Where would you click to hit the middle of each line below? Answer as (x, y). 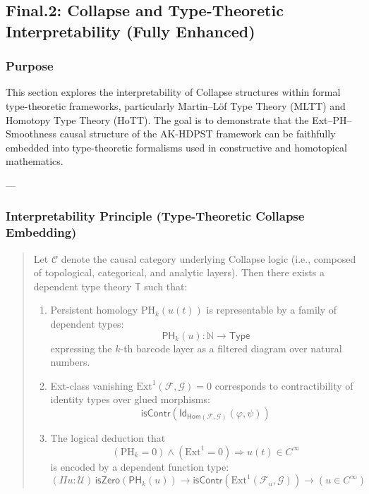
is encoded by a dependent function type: (140, 466)
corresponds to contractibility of (284, 385)
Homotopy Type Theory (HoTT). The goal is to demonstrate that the (157, 119)
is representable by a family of (272, 310)
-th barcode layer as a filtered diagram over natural (231, 348)
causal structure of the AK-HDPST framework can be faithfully (198, 134)
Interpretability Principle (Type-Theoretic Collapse (155, 216)
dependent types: (87, 324)
